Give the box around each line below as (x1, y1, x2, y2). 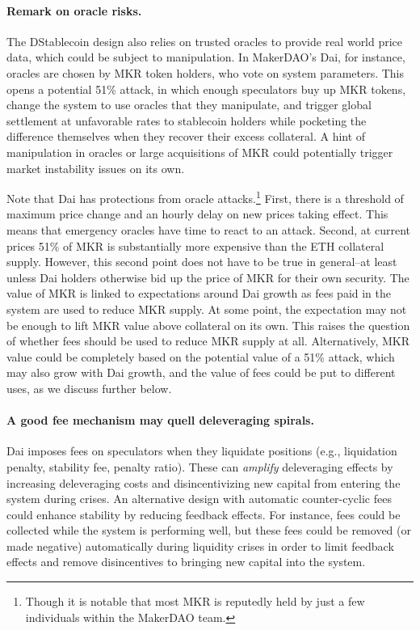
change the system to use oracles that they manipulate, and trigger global (6, 96, 372, 113)
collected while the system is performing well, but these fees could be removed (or (6, 522, 411, 539)
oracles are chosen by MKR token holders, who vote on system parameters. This (6, 64, 405, 81)
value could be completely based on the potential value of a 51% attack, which (6, 348, 395, 365)
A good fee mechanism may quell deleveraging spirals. (6, 412, 314, 429)
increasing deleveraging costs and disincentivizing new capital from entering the (6, 474, 401, 491)
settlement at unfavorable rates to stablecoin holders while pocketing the (6, 112, 367, 129)
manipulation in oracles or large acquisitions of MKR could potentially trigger (6, 143, 393, 160)
